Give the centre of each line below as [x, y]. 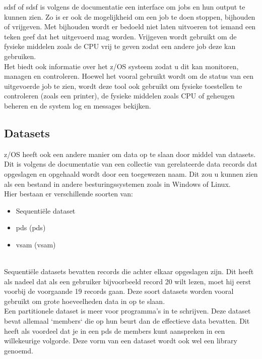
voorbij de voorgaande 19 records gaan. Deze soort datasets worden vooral [119, 291]
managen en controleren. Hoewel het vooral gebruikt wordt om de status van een [129, 76]
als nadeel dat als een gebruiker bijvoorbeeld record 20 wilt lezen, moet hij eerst [128, 281]
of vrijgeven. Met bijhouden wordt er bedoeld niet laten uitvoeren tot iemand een [130, 27]
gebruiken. [20, 56]
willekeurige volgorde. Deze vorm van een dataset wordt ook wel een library [121, 341]
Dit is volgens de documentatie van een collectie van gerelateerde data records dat [131, 164]
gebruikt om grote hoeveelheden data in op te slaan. [85, 301]
